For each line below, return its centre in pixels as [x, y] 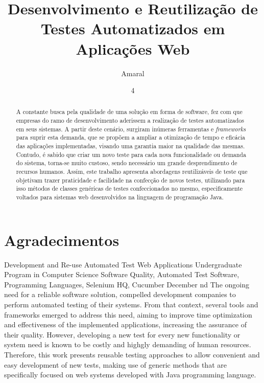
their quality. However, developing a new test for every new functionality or [122, 334]
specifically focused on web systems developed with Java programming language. [130, 375]
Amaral [133, 73]
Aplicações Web [133, 48]
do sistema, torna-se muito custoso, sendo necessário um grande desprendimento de [127, 163]
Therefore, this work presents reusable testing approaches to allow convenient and [132, 354]
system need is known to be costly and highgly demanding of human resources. [128, 344]
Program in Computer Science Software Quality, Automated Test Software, [122, 274]
